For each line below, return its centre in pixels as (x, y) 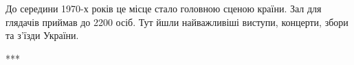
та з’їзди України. (42, 35)
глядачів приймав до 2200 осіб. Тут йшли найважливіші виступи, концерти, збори (177, 22)
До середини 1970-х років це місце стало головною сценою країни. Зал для (164, 8)
